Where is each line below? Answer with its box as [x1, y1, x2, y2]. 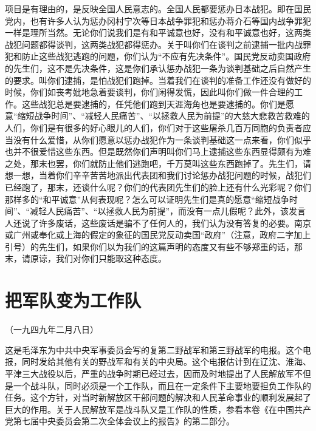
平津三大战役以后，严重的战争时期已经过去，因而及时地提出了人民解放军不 [5, 367, 303, 379]
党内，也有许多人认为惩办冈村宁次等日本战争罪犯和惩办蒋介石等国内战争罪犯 [5, 14, 311, 27]
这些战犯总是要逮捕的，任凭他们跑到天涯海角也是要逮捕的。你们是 [21, 97, 286, 110]
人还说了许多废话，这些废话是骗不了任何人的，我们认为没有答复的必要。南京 [5, 216, 311, 229]
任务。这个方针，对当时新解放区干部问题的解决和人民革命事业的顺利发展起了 [5, 391, 311, 404]
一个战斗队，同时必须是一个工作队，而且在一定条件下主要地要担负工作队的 [13, 379, 311, 392]
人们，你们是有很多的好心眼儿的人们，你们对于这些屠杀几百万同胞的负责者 [5, 121, 303, 134]
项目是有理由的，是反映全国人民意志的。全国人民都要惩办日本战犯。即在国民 [5, 2, 311, 15]
